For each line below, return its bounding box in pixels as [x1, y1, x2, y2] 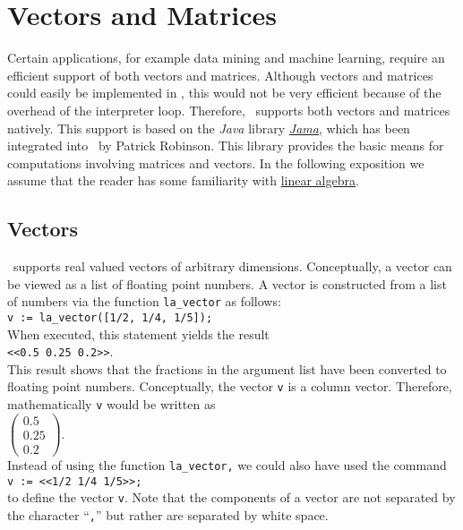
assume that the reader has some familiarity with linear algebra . [7, 171, 359, 190]
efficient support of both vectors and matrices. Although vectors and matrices [7, 65, 433, 84]
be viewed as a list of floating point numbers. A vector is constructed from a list [7, 274, 447, 293]
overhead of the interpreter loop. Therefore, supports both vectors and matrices [7, 100, 450, 119]
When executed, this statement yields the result [7, 324, 270, 343]
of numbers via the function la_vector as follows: [7, 292, 281, 311]
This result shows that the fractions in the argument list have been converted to [7, 359, 447, 378]
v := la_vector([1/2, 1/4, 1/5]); [7, 311, 213, 324]
